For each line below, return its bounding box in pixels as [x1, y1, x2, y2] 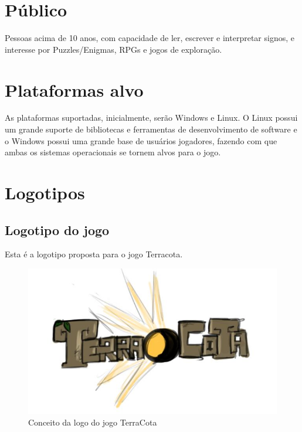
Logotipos [5, 181, 85, 204]
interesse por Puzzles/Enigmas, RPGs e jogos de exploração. [5, 43, 222, 55]
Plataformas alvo [5, 77, 144, 101]
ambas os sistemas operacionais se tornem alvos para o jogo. [5, 146, 221, 158]
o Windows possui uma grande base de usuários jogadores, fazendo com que [5, 134, 277, 147]
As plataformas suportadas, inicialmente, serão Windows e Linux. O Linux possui [5, 111, 298, 124]
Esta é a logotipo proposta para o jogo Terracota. [5, 248, 183, 260]
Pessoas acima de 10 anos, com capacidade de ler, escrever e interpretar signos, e [5, 32, 294, 44]
